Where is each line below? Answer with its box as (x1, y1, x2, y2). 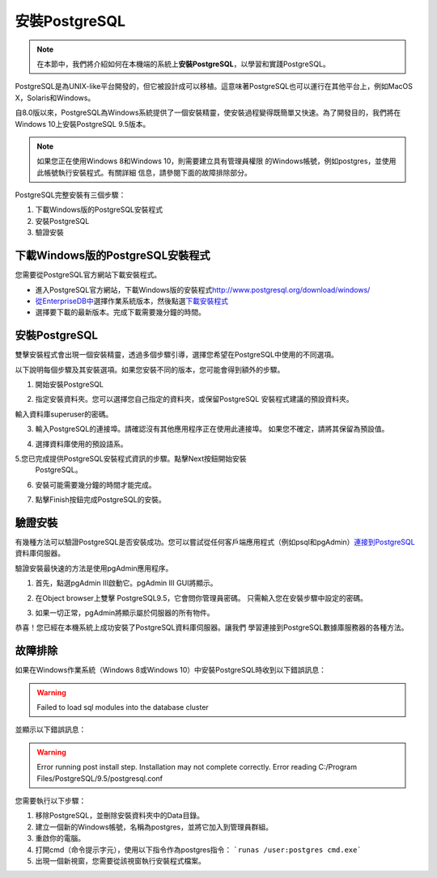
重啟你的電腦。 (35, 834, 85, 843)
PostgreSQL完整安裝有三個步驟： (15, 190, 126, 200)
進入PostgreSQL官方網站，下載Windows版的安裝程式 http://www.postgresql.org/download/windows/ (35, 285, 371, 294)
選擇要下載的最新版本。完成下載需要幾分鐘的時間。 (35, 307, 206, 317)
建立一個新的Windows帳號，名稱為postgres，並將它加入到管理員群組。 (35, 821, 273, 832)
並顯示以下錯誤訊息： (15, 724, 87, 735)
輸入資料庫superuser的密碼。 (15, 409, 113, 419)
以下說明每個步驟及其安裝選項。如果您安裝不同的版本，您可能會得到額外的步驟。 (15, 365, 285, 374)
